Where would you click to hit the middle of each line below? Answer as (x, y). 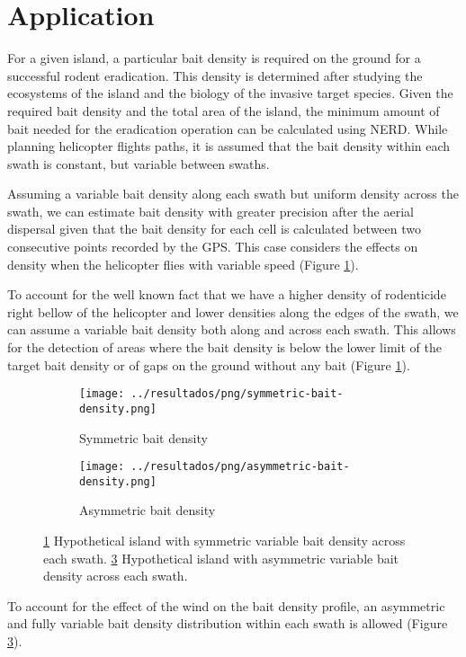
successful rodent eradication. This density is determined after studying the (215, 75)
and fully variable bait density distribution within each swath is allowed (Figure (228, 623)
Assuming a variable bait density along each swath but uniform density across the (233, 194)
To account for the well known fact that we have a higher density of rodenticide (227, 294)
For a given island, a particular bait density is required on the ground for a (214, 58)
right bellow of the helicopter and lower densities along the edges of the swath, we (233, 311)
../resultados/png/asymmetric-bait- (240, 467)
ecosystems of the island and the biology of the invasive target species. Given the (230, 93)
